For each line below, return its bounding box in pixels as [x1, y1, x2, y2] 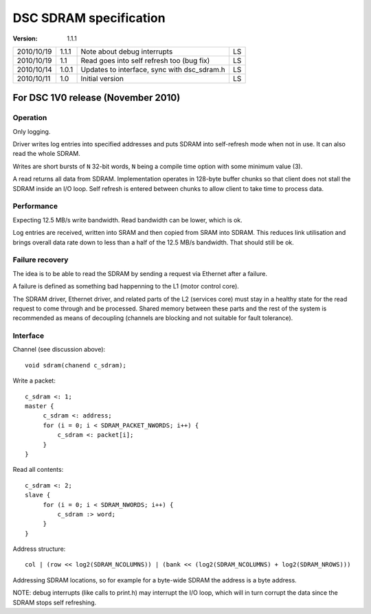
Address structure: [12, 545, 66, 553]
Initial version [80, 73, 124, 83]
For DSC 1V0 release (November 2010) [12, 92, 181, 104]
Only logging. [12, 127, 51, 135]
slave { [25, 491, 51, 499]
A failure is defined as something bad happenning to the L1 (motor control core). [12, 282, 240, 291]
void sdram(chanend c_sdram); [25, 361, 127, 369]
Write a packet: [12, 376, 56, 385]
